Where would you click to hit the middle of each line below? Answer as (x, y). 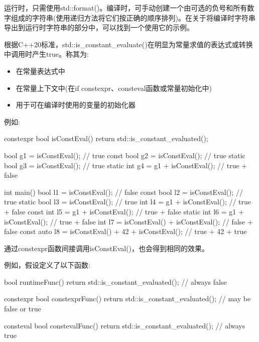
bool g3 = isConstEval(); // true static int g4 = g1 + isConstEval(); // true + (126, 165)
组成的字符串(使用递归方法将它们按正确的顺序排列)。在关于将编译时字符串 (133, 17)
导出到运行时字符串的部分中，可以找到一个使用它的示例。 (99, 27)
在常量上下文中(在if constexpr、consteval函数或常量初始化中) (114, 88)
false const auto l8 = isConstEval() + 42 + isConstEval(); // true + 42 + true (125, 231)
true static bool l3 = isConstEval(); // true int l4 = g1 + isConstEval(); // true (128, 202)
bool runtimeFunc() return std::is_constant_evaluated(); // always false (115, 281)
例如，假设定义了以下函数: (47, 265)
